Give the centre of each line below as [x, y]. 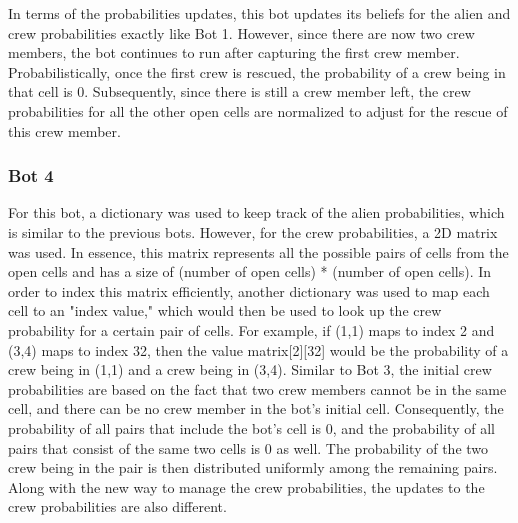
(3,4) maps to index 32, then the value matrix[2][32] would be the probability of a [258, 349]
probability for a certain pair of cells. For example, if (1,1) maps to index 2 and [251, 329]
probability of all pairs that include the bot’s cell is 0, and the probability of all [251, 427]
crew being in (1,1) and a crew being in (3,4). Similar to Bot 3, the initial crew [250, 369]
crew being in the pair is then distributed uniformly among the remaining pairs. [253, 467]
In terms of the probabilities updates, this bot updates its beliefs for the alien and [259, 13]
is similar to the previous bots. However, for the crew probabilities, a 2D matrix [253, 231]
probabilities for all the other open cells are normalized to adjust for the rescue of [258, 110]
